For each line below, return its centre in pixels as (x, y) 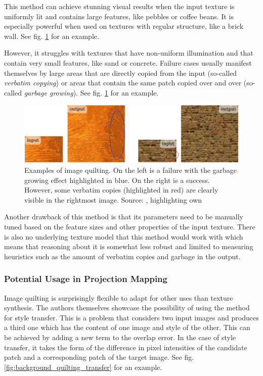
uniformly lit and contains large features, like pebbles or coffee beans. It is (119, 16)
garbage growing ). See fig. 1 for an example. (91, 92)
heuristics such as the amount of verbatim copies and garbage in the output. (122, 256)
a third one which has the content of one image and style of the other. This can (127, 327)
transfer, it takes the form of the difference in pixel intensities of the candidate (126, 347)
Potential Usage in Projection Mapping (86, 279)
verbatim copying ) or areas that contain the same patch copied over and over (123, 83)
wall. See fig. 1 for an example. (52, 36)
